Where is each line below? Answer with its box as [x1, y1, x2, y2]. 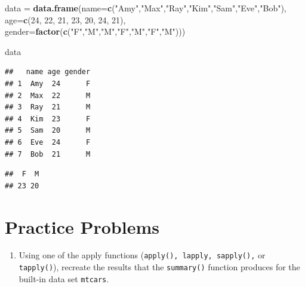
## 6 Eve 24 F [5, 138, 91, 146]
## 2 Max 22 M [5, 91, 91, 100]
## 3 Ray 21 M [5, 103, 91, 112]
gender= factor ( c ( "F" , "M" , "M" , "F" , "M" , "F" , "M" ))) [5, 25, 186, 38]
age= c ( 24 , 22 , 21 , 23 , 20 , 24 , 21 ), [5, 13, 126, 26]
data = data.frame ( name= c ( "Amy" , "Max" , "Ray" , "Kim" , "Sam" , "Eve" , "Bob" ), [5, 2, 286, 14]
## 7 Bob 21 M [5, 149, 91, 158]
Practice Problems [5, 214, 159, 239]
